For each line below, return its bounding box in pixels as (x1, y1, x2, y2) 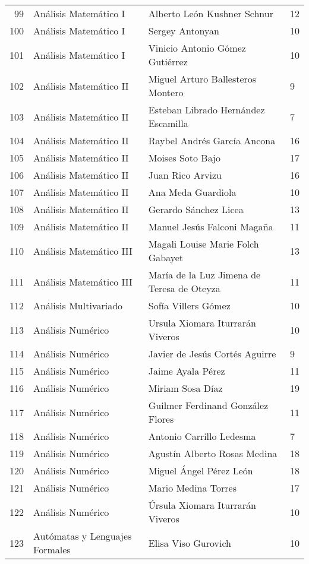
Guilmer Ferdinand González (148, 398, 269, 412)
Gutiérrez (148, 55, 188, 68)
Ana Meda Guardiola (148, 185, 237, 199)
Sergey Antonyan (148, 24, 219, 37)
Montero (148, 85, 184, 99)
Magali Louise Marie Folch (148, 237, 259, 251)
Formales (33, 543, 71, 556)
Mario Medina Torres (148, 481, 237, 495)
